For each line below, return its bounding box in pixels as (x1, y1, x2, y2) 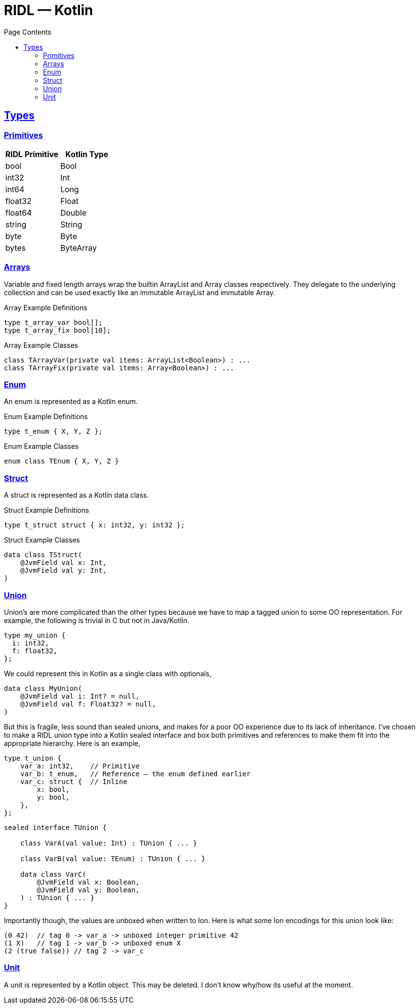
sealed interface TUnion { (4, 823, 107, 831)
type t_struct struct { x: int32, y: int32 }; (4, 521, 185, 529)
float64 (5, 207, 32, 218)
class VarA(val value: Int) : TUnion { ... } (20, 839, 198, 847)
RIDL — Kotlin (4, 2, 93, 19)
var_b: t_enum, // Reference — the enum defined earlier (20, 769, 251, 778)
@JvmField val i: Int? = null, (20, 692, 140, 700)
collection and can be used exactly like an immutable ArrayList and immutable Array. (4, 288, 276, 297)
